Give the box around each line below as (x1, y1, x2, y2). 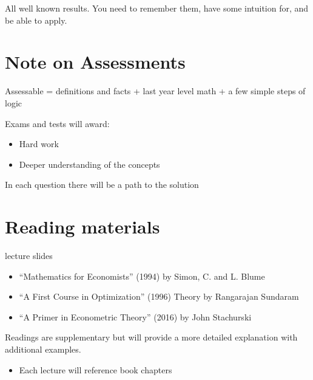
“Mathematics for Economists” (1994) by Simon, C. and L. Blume (19, 269, 265, 282)
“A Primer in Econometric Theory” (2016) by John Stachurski (19, 310, 252, 323)
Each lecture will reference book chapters (19, 363, 172, 376)
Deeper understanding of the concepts (19, 157, 160, 170)
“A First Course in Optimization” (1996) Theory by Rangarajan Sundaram (19, 290, 299, 303)
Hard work (19, 137, 59, 150)
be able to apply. (5, 13, 67, 26)
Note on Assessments (5, 49, 186, 74)
